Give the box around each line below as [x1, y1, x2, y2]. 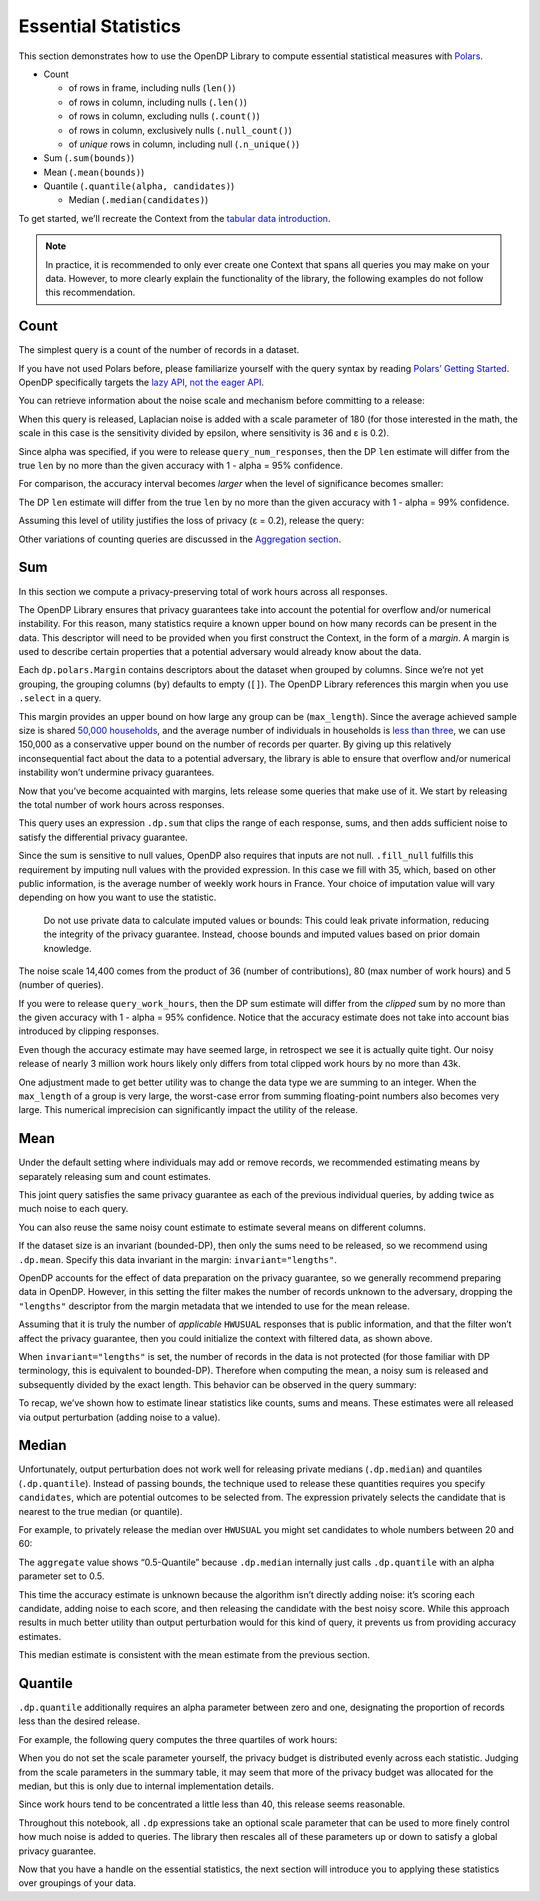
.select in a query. [18, 692, 102, 704]
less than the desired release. [18, 1715, 140, 1727]
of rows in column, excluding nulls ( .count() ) [68, 110, 260, 122]
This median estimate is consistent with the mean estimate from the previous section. [18, 1649, 370, 1661]
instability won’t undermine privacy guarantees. [18, 766, 215, 779]
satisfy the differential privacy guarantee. [18, 831, 189, 843]
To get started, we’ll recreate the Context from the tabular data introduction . [18, 212, 331, 224]
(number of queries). [18, 979, 104, 991]
